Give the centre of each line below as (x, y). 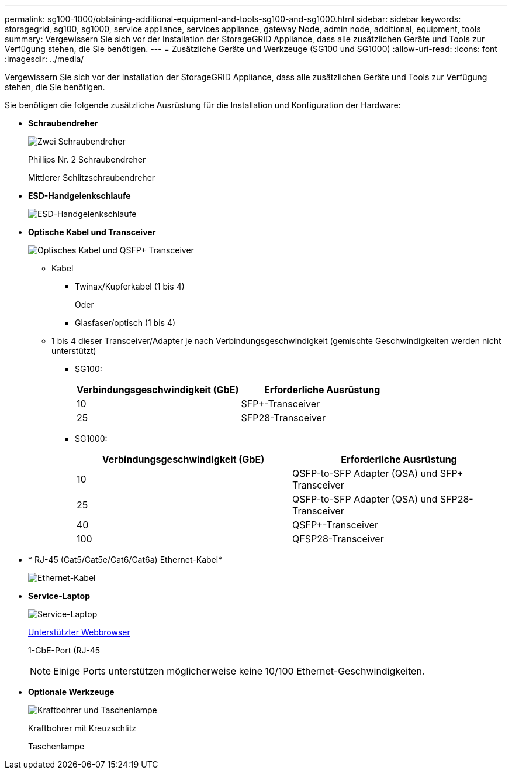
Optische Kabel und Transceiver (92, 232)
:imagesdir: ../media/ (44, 59)
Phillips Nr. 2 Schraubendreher (87, 159)
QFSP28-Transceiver (338, 539)
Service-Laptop (59, 596)
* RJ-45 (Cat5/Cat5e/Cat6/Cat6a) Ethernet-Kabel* (125, 560)
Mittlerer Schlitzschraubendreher (92, 178)
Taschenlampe (56, 746)
